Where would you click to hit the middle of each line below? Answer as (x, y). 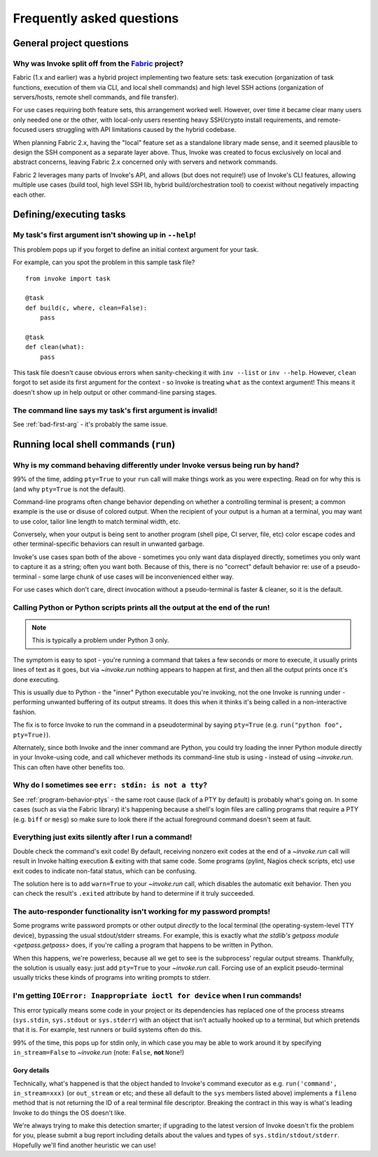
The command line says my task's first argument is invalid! (115, 410)
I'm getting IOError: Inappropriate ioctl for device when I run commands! (157, 996)
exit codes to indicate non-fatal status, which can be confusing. (105, 871)
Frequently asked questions (96, 18)
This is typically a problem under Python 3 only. (100, 641)
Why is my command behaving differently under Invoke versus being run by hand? (156, 465)
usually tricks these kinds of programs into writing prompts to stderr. (112, 978)
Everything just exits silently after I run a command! (103, 837)
